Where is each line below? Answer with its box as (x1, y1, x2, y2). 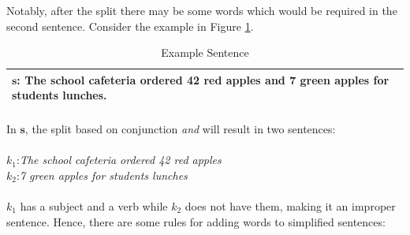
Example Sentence (161, 44, 249, 61)
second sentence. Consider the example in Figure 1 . (6, 17, 254, 34)
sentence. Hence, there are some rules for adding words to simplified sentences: (6, 213, 386, 229)
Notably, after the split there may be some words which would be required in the (6, 2, 397, 18)
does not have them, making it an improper (184, 198, 396, 214)
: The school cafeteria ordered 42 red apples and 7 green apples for (17, 71, 389, 88)
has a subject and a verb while (20, 198, 168, 214)
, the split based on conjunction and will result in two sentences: (24, 121, 336, 137)
